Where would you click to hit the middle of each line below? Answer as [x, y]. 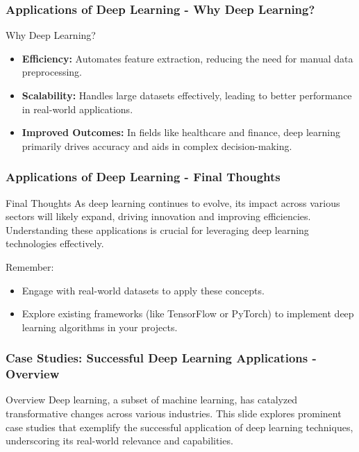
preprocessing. [52, 72]
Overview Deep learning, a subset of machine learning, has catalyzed [152, 400]
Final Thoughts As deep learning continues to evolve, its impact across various [173, 202]
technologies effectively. [55, 243]
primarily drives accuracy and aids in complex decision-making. [157, 145]
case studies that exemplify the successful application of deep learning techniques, [179, 427]
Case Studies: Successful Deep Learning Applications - [161, 358]
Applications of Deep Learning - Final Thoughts [143, 177]
